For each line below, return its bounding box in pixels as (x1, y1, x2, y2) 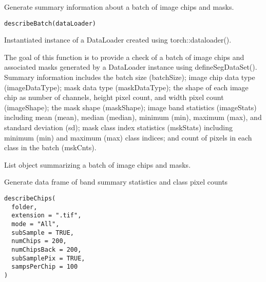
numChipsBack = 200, (11, 246, 82, 253)
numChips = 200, (11, 237, 67, 245)
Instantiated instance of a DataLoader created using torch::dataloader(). (4, 34, 232, 45)
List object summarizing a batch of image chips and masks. (4, 159, 191, 170)
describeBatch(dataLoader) (4, 19, 96, 27)
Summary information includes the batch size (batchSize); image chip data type (4, 72, 255, 83)
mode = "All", (11, 220, 60, 228)
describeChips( (4, 194, 56, 202)
